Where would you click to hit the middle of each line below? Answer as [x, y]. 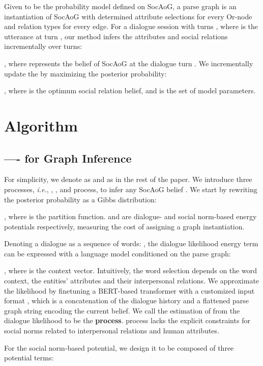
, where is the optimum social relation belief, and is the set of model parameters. [130, 90]
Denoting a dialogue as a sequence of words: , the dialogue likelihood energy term [131, 243]
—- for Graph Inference [68, 158]
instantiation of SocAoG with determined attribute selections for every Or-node [128, 16]
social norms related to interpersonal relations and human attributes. [112, 331]
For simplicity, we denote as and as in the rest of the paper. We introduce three [128, 179]
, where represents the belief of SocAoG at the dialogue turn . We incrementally [129, 63]
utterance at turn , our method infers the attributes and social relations [116, 36]
